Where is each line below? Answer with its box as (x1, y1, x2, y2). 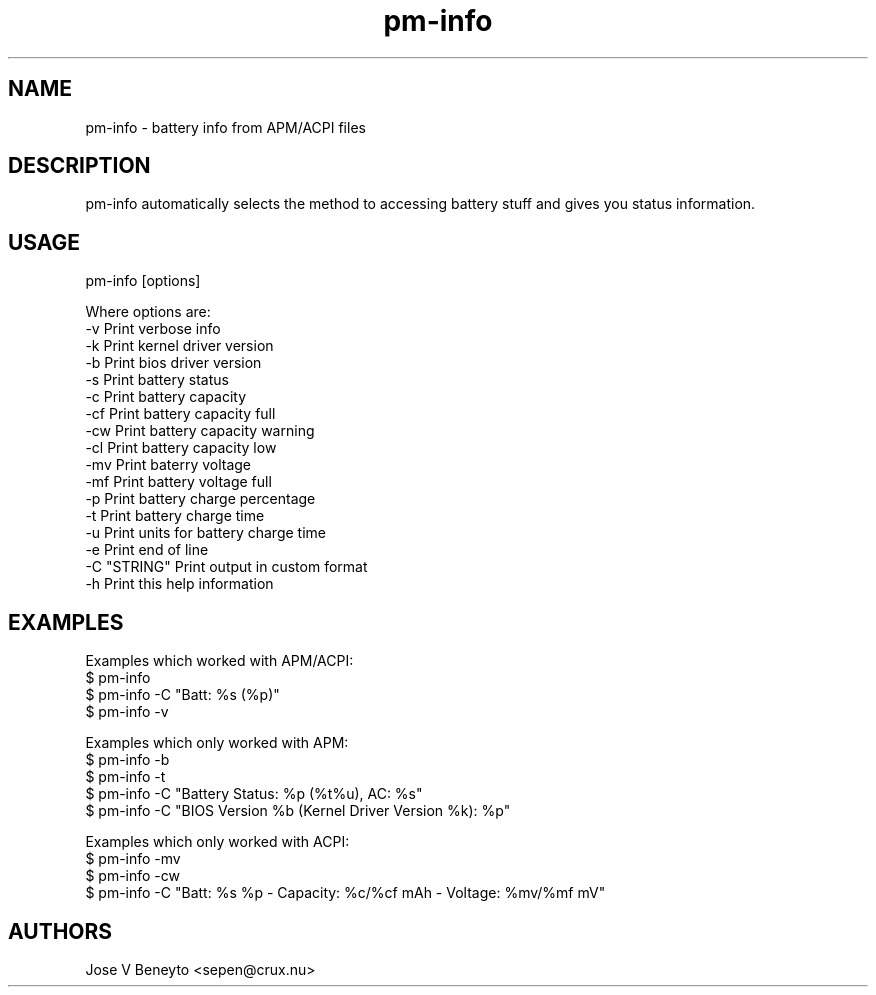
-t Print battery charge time (85, 507, 265, 525)
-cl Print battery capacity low (85, 439, 277, 457)
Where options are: (85, 303, 211, 321)
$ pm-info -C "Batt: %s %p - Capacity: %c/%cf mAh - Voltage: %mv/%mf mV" (85, 884, 606, 902)
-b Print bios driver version (85, 354, 262, 372)
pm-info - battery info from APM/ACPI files (85, 118, 366, 136)
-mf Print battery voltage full (85, 473, 272, 491)
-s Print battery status (85, 371, 229, 389)
